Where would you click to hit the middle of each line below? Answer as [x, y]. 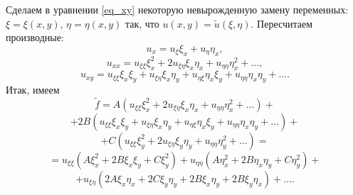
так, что [142, 23]
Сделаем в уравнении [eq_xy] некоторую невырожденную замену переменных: [177, 9]
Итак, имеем [33, 89]
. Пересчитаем [282, 23]
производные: [35, 37]
